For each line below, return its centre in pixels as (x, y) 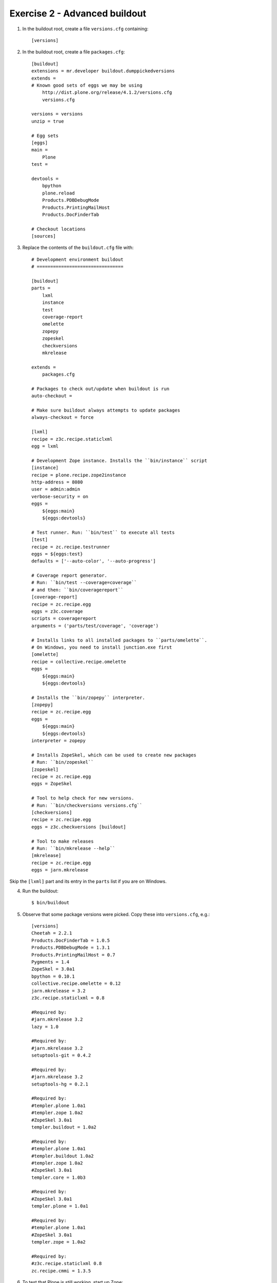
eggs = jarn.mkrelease (60, 870)
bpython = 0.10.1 (53, 976)
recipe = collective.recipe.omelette (79, 662)
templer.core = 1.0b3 (58, 1177)
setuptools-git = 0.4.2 (61, 1055)
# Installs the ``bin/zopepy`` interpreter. (88, 697)
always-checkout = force (63, 417)
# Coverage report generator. (70, 576)
